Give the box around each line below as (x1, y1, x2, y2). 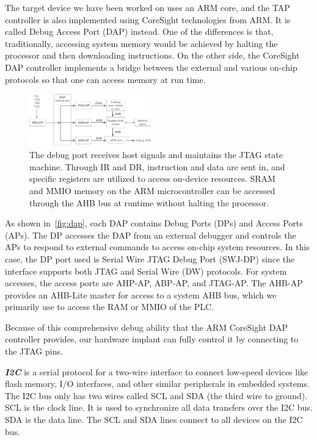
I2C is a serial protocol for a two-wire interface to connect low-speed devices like (5, 365, 308, 378)
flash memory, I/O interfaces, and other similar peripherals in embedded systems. (5, 377, 310, 390)
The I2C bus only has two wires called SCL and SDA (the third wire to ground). (5, 389, 308, 402)
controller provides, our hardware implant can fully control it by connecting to (5, 333, 299, 345)
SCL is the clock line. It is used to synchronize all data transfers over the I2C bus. (5, 401, 313, 414)
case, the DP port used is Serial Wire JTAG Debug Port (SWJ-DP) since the (5, 252, 295, 265)
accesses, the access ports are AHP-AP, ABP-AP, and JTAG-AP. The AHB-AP (5, 276, 303, 289)
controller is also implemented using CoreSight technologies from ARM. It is (5, 13, 291, 26)
